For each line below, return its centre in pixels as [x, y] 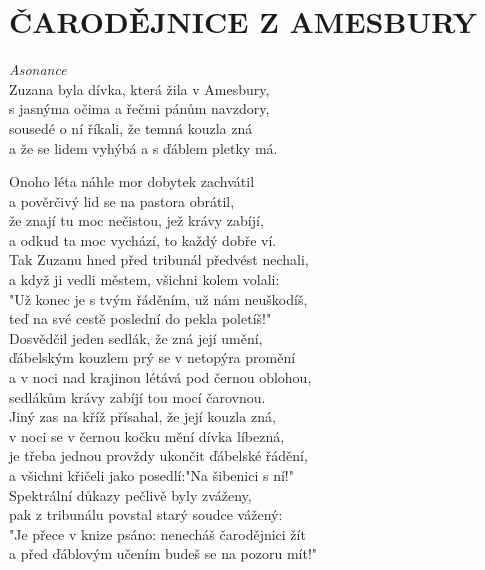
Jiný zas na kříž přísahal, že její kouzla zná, [142, 416]
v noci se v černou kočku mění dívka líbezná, [147, 435]
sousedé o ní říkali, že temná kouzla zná [131, 127]
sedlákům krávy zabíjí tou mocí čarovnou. [137, 396]
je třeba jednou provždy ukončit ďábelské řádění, [158, 455]
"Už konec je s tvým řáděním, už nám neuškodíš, [158, 298]
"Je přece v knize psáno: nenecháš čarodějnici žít [157, 533]
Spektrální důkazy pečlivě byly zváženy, [130, 494]
